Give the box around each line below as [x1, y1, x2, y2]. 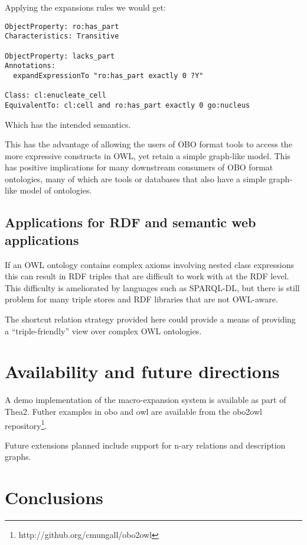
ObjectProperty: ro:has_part [5, 22, 119, 31]
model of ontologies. [19, 184, 92, 196]
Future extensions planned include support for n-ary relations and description [5, 438, 286, 451]
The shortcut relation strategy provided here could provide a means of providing [5, 313, 296, 325]
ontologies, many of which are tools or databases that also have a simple [5, 172, 266, 185]
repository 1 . [5, 417, 47, 431]
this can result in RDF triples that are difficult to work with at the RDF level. [5, 270, 289, 282]
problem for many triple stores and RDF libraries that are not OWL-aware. [5, 293, 278, 305]
